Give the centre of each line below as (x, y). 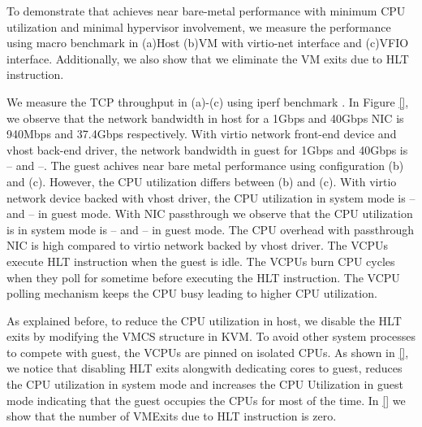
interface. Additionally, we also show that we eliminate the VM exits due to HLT (208, 58)
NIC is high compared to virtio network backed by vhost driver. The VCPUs (197, 245)
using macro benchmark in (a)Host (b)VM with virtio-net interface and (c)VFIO (208, 43)
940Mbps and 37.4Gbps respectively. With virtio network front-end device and (202, 134)
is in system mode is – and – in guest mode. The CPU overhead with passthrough (211, 229)
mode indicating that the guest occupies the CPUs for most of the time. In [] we (206, 400)
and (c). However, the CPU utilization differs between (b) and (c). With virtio (202, 181)
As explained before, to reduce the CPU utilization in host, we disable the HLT (204, 320)
